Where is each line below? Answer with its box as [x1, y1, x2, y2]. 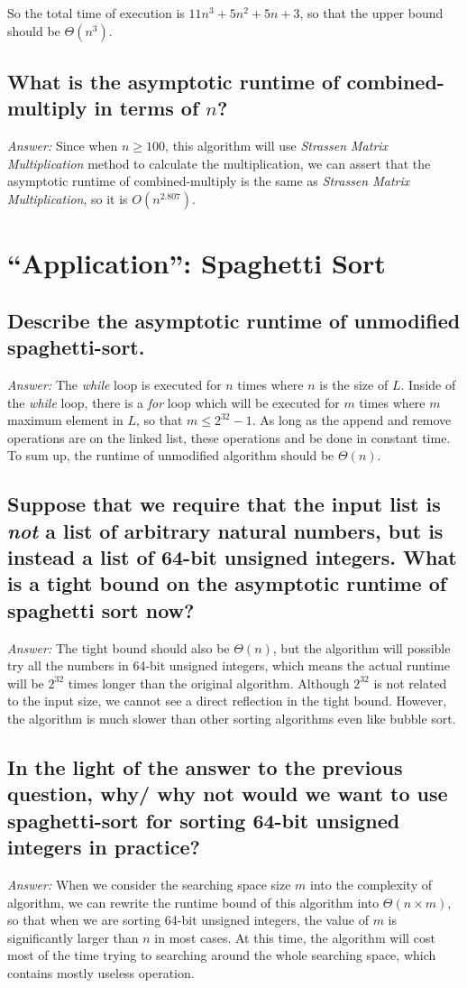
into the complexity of [310, 875, 432, 894]
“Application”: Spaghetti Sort [7, 245, 386, 282]
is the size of [319, 374, 389, 393]
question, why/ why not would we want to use [7, 780, 448, 808]
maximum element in [7, 411, 124, 429]
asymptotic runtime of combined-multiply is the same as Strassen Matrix [7, 171, 410, 190]
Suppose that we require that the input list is [7, 490, 441, 518]
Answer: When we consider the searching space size [7, 875, 291, 894]
